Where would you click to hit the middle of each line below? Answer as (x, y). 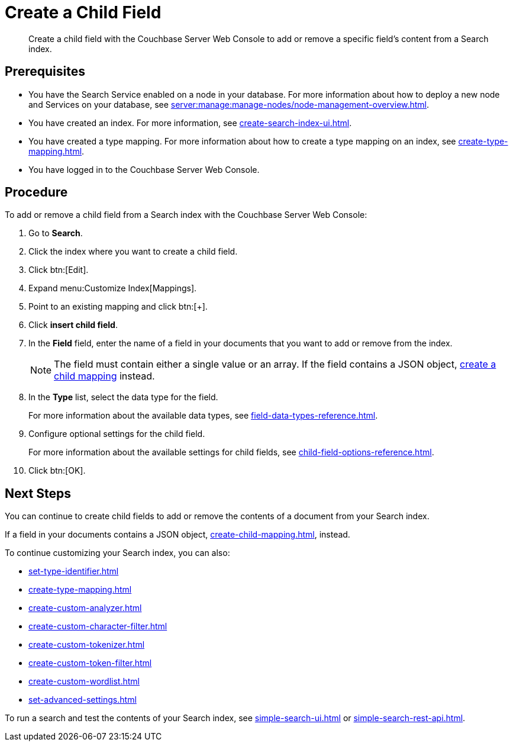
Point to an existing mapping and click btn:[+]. (118, 307)
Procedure (36, 192)
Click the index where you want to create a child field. (133, 252)
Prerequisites (45, 72)
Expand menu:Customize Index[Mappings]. (113, 288)
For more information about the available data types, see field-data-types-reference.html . (203, 416)
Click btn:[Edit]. (59, 270)
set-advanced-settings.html (83, 700)
